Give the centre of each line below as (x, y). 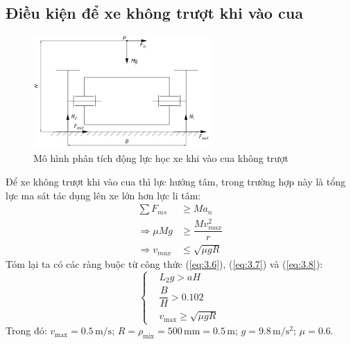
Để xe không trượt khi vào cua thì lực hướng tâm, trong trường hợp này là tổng (175, 181)
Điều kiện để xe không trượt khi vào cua (154, 13)
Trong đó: (26, 331)
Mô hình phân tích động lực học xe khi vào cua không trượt (161, 158)
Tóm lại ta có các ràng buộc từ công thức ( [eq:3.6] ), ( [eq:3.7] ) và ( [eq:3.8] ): (164, 263)
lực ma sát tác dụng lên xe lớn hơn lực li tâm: (103, 195)
